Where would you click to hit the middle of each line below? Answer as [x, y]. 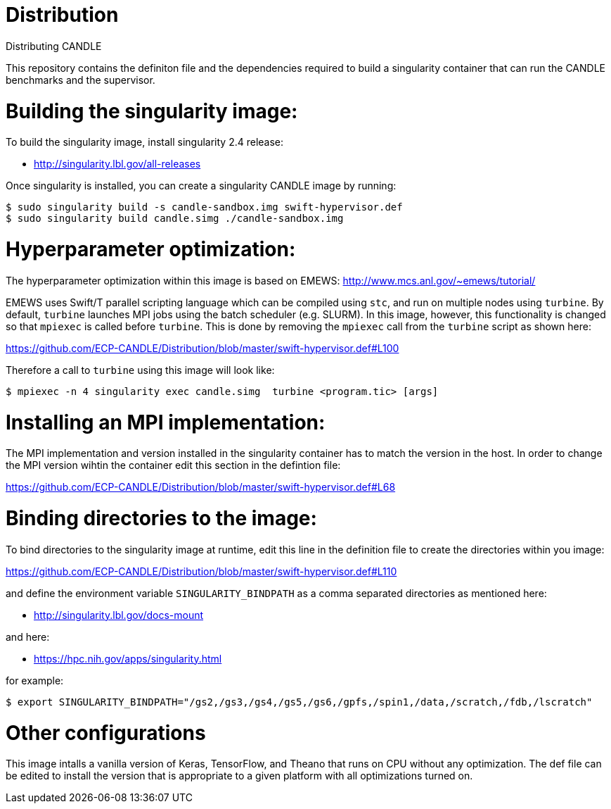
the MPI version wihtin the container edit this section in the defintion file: [173, 465]
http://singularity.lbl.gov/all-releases [117, 164]
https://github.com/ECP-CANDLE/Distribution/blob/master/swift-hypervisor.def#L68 [201, 487]
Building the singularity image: [152, 111]
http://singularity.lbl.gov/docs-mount [119, 615]
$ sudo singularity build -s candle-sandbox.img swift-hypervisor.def [204, 207]
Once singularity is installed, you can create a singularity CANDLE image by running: [201, 186]
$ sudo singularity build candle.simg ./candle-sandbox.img [175, 219]
